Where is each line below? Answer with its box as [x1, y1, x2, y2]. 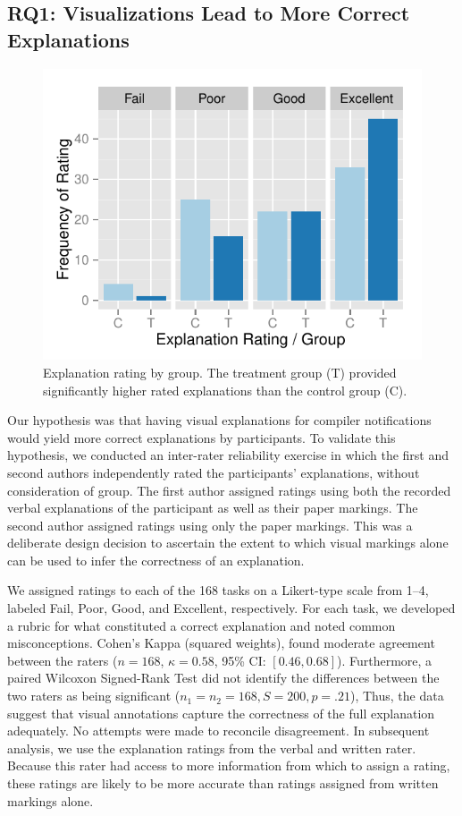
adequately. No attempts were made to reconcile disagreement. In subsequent [7, 721, 430, 740]
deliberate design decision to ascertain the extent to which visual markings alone [7, 533, 449, 552]
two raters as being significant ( [7, 686, 181, 705]
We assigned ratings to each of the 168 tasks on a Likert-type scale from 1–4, [7, 581, 429, 599]
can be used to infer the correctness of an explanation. [7, 550, 305, 569]
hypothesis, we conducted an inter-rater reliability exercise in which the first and [7, 446, 449, 464]
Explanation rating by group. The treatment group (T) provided [43, 362, 397, 381]
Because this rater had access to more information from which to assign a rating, [7, 756, 450, 775]
